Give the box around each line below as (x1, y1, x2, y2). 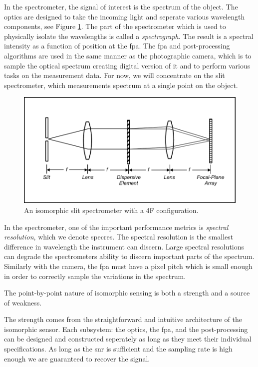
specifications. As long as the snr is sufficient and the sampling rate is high (4, 343, 233, 354)
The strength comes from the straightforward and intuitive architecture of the (4, 314, 242, 324)
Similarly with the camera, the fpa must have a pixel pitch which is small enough (4, 260, 253, 271)
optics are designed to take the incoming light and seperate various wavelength (4, 11, 245, 21)
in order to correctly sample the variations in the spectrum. (4, 270, 186, 281)
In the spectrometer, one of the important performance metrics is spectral (4, 221, 229, 232)
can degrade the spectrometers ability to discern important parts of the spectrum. (4, 251, 255, 261)
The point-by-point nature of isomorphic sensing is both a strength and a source (4, 287, 250, 298)
